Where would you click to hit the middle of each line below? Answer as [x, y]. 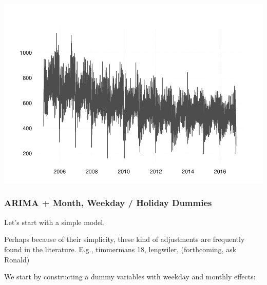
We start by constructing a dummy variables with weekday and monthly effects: [130, 277]
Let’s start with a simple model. [55, 222]
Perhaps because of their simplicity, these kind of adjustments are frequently [125, 239]
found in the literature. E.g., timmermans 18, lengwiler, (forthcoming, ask [120, 249]
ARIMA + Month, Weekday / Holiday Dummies [108, 203]
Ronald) [17, 259]
